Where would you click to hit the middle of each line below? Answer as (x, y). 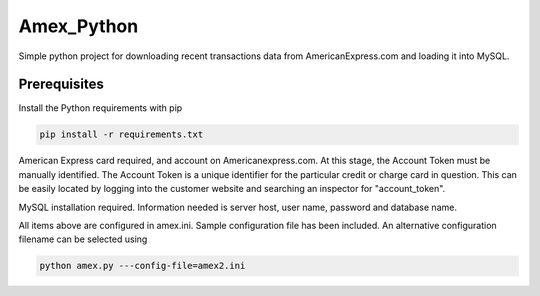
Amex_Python (78, 26)
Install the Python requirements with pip (100, 108)
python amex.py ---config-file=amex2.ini (142, 266)
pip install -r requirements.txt (121, 134)
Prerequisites (61, 84)
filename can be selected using (83, 239)
